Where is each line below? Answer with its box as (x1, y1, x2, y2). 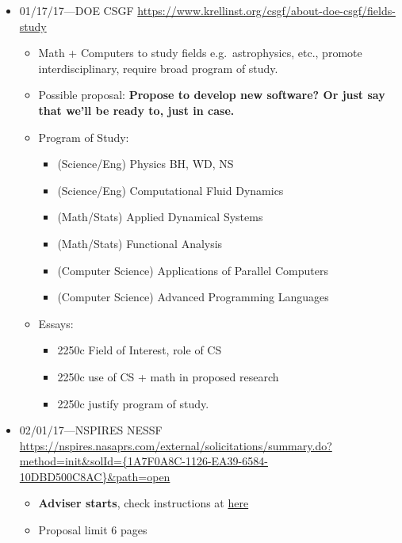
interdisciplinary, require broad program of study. (38, 59, 278, 76)
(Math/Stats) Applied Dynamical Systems (57, 208, 263, 225)
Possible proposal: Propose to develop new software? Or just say (38, 86, 385, 103)
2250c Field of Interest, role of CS (57, 342, 222, 358)
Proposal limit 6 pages (38, 522, 147, 538)
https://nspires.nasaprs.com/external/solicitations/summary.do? (19, 437, 332, 453)
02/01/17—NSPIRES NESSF (19, 422, 163, 438)
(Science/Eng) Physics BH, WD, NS (57, 155, 234, 172)
